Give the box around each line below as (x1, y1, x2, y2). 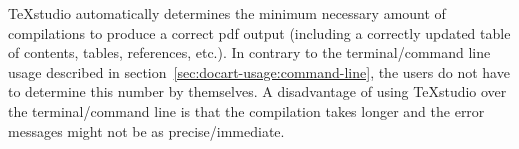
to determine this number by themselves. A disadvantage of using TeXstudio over (8, 81, 507, 102)
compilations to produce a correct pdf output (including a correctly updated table (8, 22, 511, 43)
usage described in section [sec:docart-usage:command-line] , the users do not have (8, 61, 510, 82)
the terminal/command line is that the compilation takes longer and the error (8, 100, 485, 121)
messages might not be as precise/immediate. (8, 120, 285, 141)
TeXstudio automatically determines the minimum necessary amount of (8, 3, 446, 23)
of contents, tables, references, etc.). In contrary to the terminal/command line (8, 42, 491, 63)
